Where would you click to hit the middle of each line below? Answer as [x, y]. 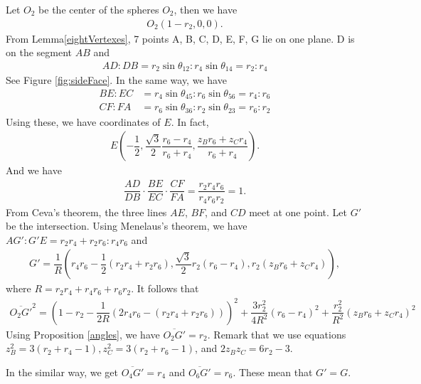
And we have [34, 170]
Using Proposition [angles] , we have [83, 334]
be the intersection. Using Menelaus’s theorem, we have [127, 226]
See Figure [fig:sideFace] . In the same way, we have [116, 80]
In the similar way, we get [62, 372]
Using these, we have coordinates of [83, 121]
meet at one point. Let [298, 212]
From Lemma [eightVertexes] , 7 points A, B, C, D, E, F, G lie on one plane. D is [180, 38]
